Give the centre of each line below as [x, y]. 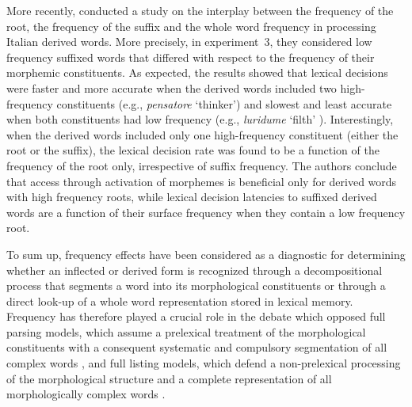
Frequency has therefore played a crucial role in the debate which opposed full [196, 316]
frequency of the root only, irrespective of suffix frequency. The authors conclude [202, 165]
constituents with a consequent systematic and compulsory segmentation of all [197, 347]
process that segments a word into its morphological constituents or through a [196, 285]
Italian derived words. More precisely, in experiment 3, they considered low [189, 42]
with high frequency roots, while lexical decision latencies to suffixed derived [192, 197]
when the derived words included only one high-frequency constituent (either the [202, 134]
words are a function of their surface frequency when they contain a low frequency [206, 212]
